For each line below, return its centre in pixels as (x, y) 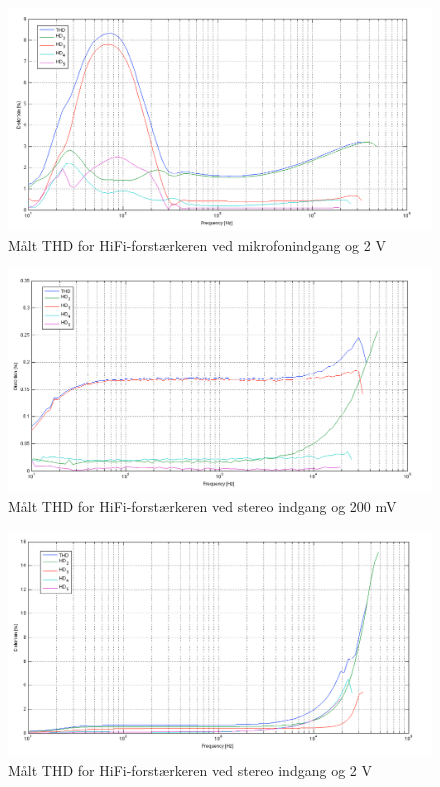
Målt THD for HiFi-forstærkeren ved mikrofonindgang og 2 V (197, 244)
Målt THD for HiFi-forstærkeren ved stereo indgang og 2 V (190, 769)
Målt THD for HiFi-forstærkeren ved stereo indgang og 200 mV (202, 506)
